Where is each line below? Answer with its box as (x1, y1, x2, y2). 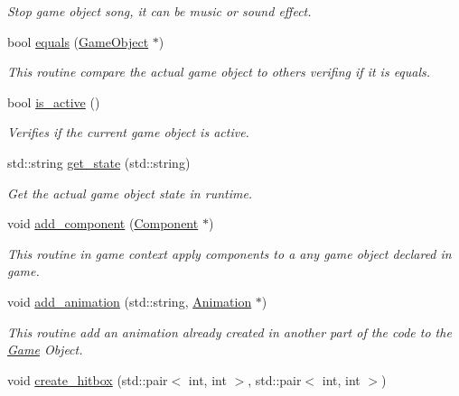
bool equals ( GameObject (7, 32, 149, 51)
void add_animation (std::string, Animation (7, 291, 252, 310)
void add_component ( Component (7, 214, 199, 233)
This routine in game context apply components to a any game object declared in (7, 244, 452, 262)
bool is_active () (7, 92, 100, 111)
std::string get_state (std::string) (7, 152, 191, 171)
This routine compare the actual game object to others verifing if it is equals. (7, 62, 431, 81)
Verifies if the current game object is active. (7, 123, 249, 142)
